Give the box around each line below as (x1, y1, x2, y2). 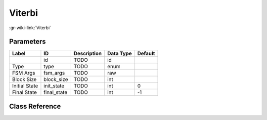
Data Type (107, 50, 132, 57)
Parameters (9, 38, 46, 46)
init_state (44, 82, 65, 89)
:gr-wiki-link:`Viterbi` (9, 25, 51, 31)
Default (137, 50, 155, 57)
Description (73, 50, 102, 57)
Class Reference (9, 102, 61, 111)
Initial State (12, 82, 38, 89)
